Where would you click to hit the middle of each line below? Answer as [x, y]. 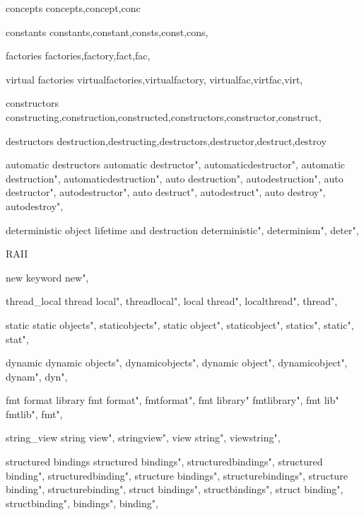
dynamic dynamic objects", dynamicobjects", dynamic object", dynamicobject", [177, 363]
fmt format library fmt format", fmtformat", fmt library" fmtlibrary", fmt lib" [172, 400]
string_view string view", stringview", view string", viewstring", [143, 438]
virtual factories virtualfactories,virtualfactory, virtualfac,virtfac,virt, [154, 79]
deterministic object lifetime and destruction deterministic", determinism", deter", [182, 230]
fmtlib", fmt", [34, 413]
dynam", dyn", [37, 376]
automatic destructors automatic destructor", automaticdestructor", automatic [176, 164]
